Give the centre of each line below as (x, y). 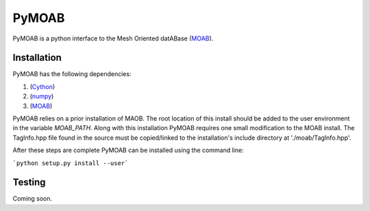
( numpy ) (42, 97)
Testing (29, 183)
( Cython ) (42, 86)
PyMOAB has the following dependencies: (72, 74)
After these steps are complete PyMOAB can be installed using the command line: (128, 150)
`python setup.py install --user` (71, 163)
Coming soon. (33, 199)
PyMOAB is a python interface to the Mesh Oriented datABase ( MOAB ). (113, 38)
